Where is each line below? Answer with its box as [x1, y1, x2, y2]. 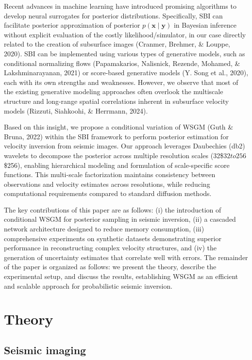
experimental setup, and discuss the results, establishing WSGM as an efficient [4, 271, 238, 281]
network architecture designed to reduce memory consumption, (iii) [4, 224, 204, 234]
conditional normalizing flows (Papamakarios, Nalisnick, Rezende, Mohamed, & [4, 58, 240, 68]
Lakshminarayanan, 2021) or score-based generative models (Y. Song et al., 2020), [4, 67, 249, 78]
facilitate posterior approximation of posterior [4, 20, 140, 30]
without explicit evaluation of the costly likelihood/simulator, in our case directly [4, 29, 246, 39]
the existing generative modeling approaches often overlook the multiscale [4, 86, 223, 97]
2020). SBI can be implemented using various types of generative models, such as [4, 48, 245, 58]
